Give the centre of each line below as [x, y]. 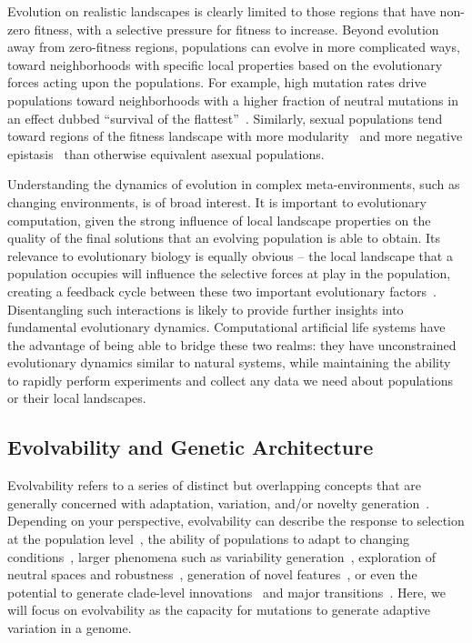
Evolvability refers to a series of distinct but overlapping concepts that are [214, 485]
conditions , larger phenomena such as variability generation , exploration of [222, 556]
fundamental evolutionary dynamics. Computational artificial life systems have [226, 327]
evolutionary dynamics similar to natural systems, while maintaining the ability [229, 362]
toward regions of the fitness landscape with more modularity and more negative [235, 136]
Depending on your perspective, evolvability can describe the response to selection [236, 521]
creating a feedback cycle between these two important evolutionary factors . [222, 291]
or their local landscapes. [77, 398]
